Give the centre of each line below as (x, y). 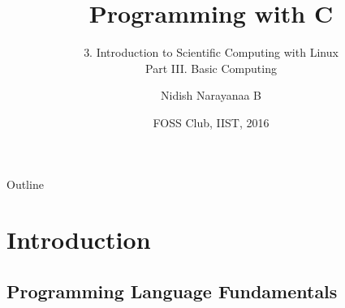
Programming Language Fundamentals (172, 291)
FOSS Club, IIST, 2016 (211, 122)
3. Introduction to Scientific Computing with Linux (211, 52)
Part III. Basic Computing (211, 68)
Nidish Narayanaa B (211, 95)
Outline (25, 184)
